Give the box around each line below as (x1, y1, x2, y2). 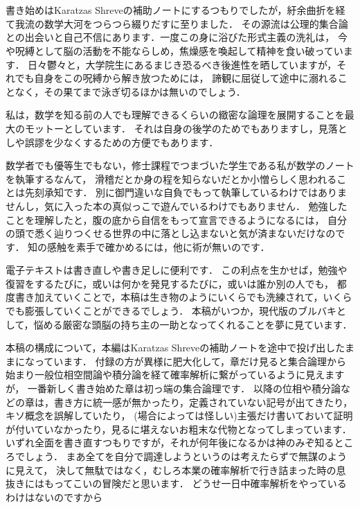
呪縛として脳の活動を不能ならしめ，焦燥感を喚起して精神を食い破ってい (15, 43, 343, 58)
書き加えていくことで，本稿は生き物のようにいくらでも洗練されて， (15, 290, 323, 304)
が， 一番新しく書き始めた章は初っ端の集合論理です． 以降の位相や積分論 (6, 381, 341, 396)
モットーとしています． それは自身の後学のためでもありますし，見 (24, 121, 328, 135)
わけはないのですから (6, 489, 102, 504)
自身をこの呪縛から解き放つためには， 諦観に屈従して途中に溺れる (34, 71, 338, 85)
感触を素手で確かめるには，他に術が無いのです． (47, 239, 270, 254)
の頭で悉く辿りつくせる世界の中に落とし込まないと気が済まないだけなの (6, 226, 336, 240)
